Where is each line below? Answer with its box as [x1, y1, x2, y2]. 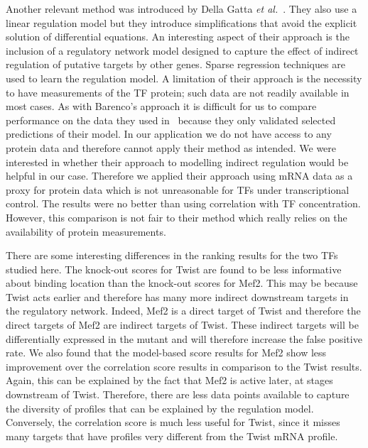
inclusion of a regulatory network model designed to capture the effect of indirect [6, 43, 359, 58]
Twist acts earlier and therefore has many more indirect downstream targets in [6, 289, 349, 304]
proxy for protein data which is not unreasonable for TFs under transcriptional [6, 182, 350, 197]
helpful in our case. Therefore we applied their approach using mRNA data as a [6, 168, 353, 183]
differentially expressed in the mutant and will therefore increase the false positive [6, 331, 362, 346]
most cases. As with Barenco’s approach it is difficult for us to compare [6, 99, 317, 114]
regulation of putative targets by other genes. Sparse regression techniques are [6, 57, 345, 72]
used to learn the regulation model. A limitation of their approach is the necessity [6, 70, 362, 85]
